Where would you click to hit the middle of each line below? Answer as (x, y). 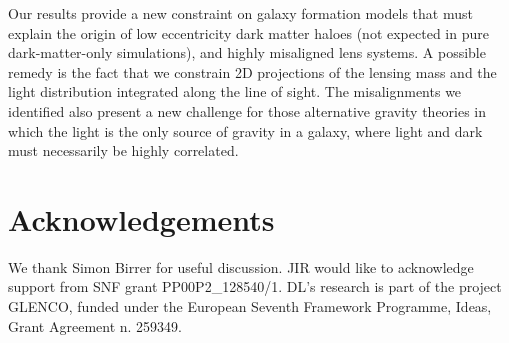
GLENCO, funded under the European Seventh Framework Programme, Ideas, (250, 306)
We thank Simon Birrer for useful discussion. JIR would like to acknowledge (241, 266)
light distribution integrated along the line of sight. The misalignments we (235, 91)
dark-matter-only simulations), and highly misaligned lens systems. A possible (247, 52)
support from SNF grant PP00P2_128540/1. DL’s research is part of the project (255, 286)
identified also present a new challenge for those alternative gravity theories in (247, 110)
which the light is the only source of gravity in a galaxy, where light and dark (245, 130)
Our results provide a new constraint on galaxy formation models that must (240, 13)
